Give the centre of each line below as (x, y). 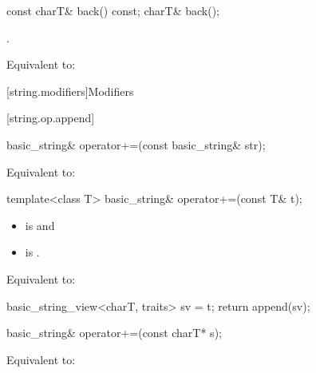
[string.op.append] (51, 118)
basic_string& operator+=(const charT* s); (114, 333)
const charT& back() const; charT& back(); (113, 10)
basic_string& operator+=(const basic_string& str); (136, 144)
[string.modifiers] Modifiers (70, 91)
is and (40, 225)
